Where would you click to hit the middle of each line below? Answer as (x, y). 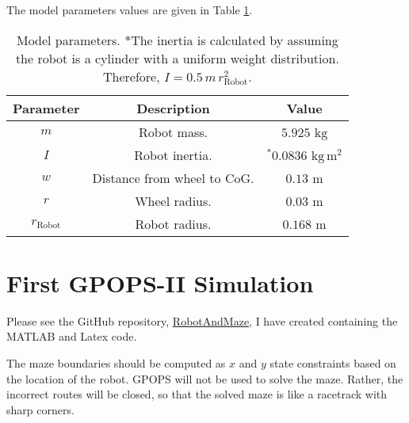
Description (173, 108)
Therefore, (131, 76)
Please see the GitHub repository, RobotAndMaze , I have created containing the (202, 320)
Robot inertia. (173, 154)
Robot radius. (173, 223)
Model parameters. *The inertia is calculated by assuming (177, 40)
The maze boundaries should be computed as (116, 362)
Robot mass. (173, 131)
